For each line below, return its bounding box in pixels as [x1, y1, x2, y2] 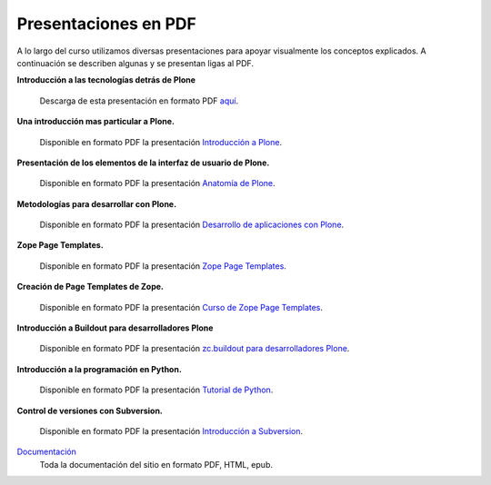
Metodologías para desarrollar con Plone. [16, 198, 177, 209]
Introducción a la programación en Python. [16, 363, 182, 374]
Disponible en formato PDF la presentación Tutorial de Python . [39, 384, 274, 395]
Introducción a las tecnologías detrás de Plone [16, 74, 195, 85]
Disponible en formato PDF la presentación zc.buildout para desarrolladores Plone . [39, 343, 350, 354]
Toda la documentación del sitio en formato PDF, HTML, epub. [39, 459, 273, 470]
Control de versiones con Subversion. [16, 405, 164, 416]
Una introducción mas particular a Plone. [16, 116, 175, 127]
